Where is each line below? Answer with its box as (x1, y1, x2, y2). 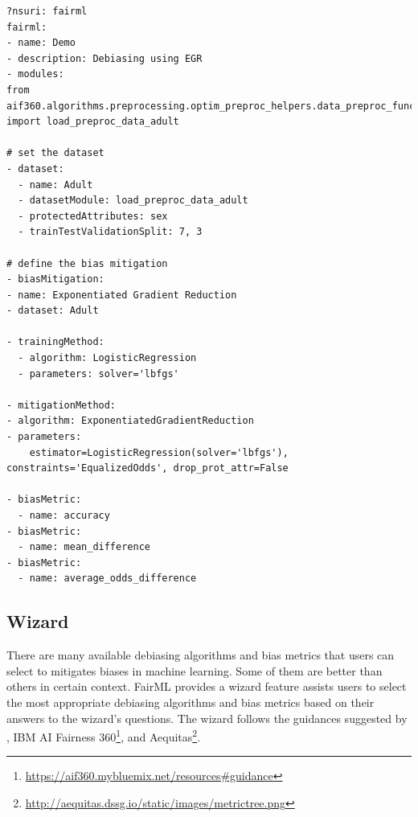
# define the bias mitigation (6, 257, 168, 269)
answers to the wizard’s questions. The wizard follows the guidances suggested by (6, 709, 408, 726)
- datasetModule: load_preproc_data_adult (18, 195, 248, 207)
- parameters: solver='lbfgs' (18, 367, 179, 380)
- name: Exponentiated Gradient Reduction (6, 289, 237, 301)
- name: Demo (6, 37, 76, 49)
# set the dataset (6, 147, 104, 159)
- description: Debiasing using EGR (6, 52, 203, 64)
